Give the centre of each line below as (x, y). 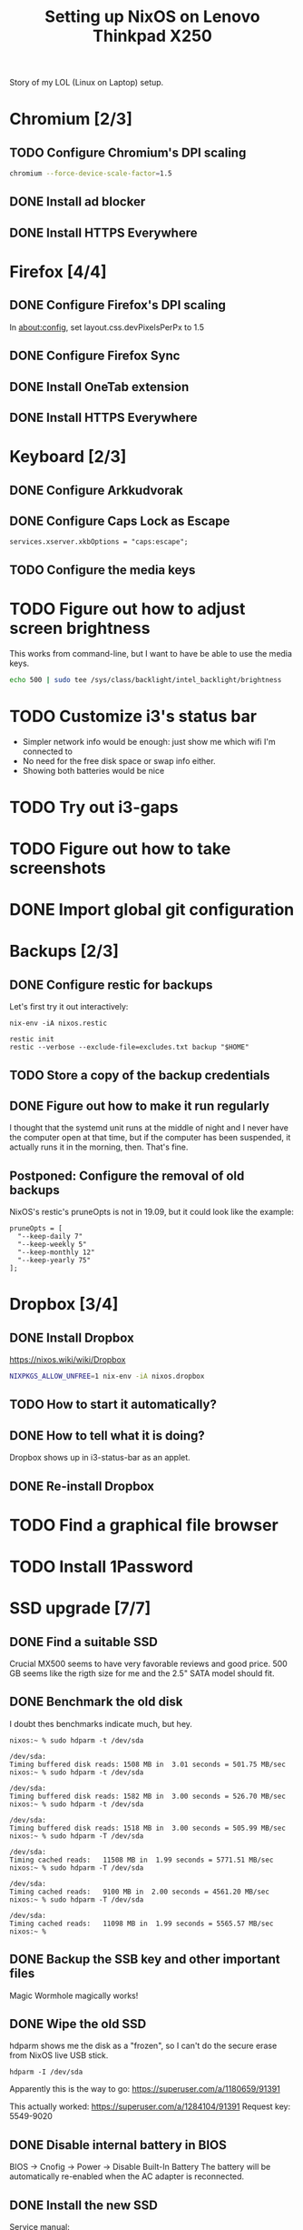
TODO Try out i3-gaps (94, 807)
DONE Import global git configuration (152, 910)
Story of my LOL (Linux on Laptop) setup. (87, 83)
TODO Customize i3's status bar (133, 716)
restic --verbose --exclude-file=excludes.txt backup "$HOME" (129, 1048)
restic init (32, 1040)
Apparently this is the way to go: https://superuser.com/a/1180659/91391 (145, 2089)
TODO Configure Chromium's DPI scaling (128, 152)
